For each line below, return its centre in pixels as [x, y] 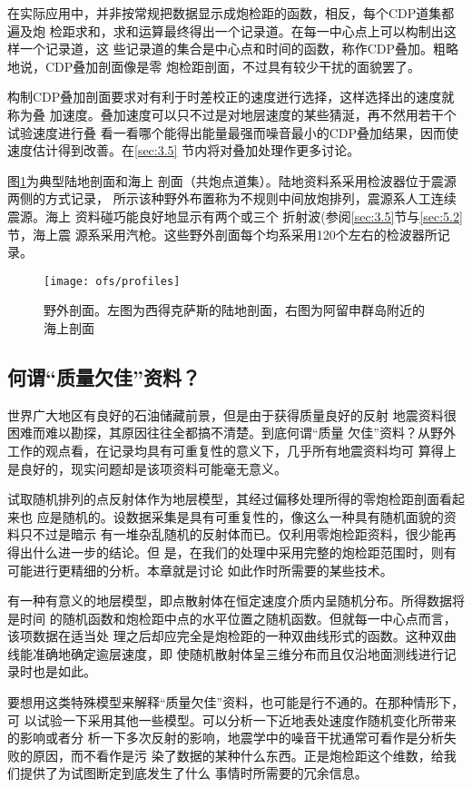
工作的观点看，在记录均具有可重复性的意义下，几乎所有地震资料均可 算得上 [232, 450]
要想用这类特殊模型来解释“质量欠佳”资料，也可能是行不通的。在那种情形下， [236, 702]
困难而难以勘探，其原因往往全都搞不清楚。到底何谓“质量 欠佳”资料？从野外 [231, 433]
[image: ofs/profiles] [112, 281]
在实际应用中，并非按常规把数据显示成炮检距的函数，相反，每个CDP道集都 [231, 13]
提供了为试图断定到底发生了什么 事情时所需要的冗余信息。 [193, 773]
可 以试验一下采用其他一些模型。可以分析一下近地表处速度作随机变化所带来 [232, 719]
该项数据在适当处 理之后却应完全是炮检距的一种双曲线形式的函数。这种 [219, 636]
